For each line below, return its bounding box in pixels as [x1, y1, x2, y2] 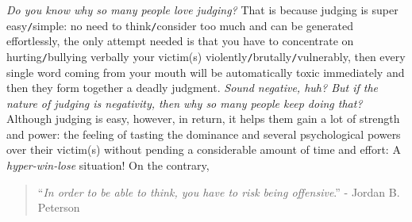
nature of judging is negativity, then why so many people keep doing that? [6, 94, 363, 111]
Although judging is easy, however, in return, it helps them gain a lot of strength [6, 110, 400, 127]
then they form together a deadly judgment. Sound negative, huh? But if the [6, 79, 379, 96]
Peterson [37, 199, 80, 216]
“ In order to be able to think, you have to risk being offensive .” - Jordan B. [37, 183, 400, 200]
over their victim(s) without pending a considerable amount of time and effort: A [6, 141, 401, 158]
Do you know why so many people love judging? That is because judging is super [6, 2, 399, 17]
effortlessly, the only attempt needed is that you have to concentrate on [6, 33, 354, 49]
